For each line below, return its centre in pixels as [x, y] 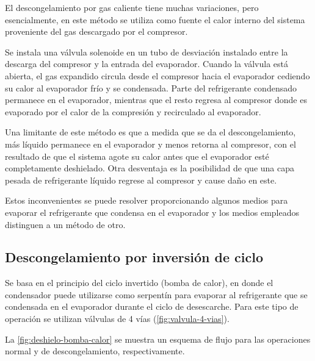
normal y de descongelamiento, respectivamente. [95, 351]
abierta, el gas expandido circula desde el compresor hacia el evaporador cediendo [157, 75]
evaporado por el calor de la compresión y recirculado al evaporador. [133, 111]
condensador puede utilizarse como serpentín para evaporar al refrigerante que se [156, 294]
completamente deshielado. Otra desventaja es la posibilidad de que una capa [150, 168]
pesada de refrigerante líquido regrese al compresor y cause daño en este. [141, 180]
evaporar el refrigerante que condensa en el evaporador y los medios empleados [152, 212]
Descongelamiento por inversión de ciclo [134, 257]
